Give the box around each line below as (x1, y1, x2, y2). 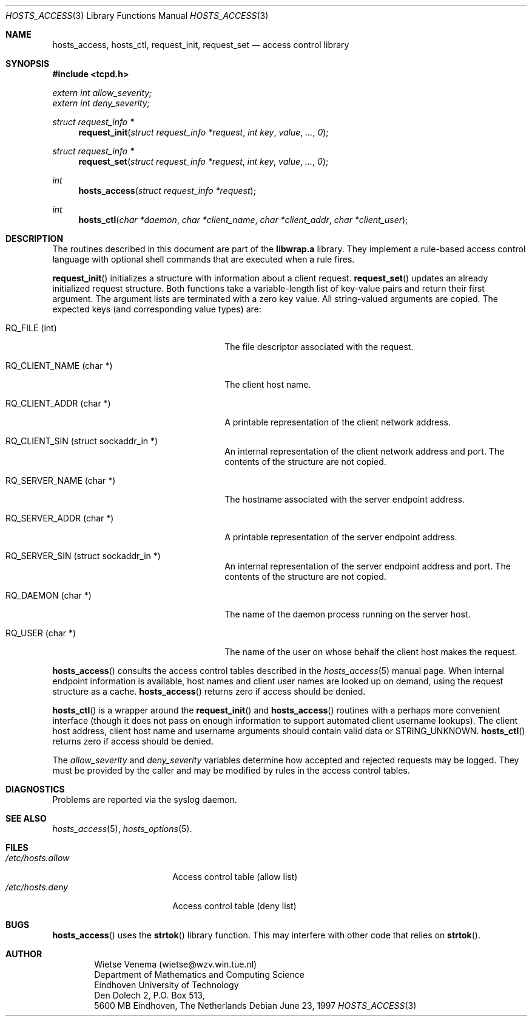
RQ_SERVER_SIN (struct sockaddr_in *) (5, 551, 161, 561)
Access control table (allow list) (172, 871, 298, 882)
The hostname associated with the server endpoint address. (224, 494, 465, 504)
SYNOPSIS (5, 58, 50, 69)
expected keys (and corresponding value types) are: (52, 304, 261, 314)
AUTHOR (5, 949, 42, 959)
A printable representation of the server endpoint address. (224, 532, 457, 542)
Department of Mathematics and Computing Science (94, 969, 305, 980)
